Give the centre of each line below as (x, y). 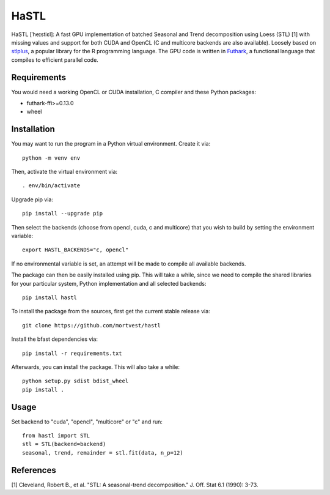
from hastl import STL (56, 436)
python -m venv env (51, 158)
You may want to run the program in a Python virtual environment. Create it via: (111, 144)
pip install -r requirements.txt (72, 353)
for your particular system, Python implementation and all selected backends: (109, 283)
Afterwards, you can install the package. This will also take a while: (96, 367)
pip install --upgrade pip (63, 214)
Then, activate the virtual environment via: (64, 172)
